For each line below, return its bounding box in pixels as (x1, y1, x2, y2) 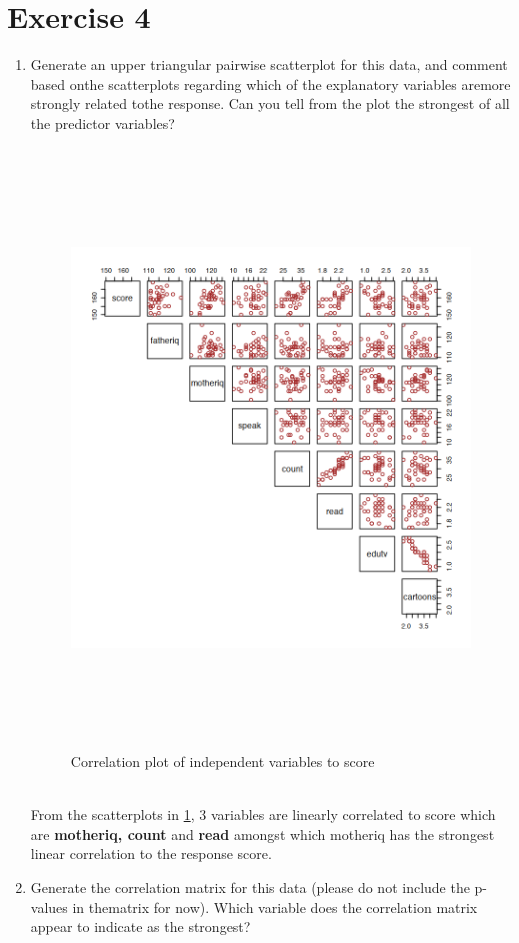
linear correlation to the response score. (30, 843, 272, 864)
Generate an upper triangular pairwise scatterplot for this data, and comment (30, 54, 508, 75)
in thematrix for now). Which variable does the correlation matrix (72, 896, 478, 917)
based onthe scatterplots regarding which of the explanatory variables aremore (30, 73, 511, 94)
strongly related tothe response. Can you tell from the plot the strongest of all (30, 93, 510, 114)
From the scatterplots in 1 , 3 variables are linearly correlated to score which (30, 804, 496, 825)
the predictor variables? (30, 112, 175, 133)
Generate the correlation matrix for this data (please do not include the (30, 877, 470, 898)
